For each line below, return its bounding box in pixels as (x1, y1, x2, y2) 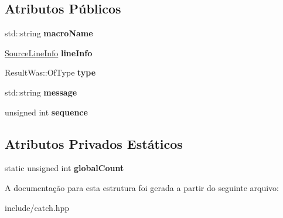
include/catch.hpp (5, 201, 70, 213)
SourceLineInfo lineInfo (5, 46, 93, 59)
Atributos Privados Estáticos (5, 134, 183, 152)
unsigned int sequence (5, 105, 88, 118)
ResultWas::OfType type (5, 66, 96, 79)
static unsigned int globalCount (5, 162, 124, 174)
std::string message (5, 86, 77, 98)
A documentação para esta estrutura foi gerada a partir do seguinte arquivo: (5, 181, 279, 193)
